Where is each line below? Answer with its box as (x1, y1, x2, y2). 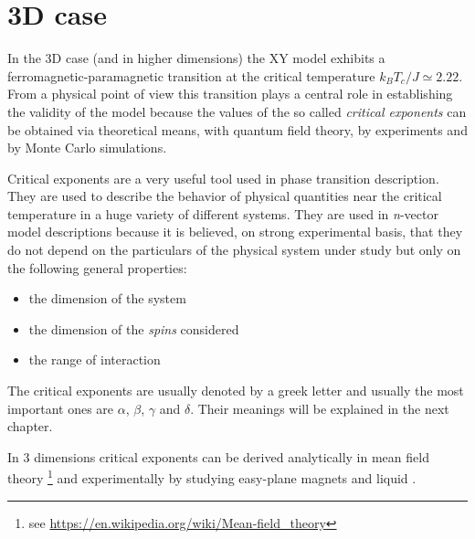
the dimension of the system (28, 289, 186, 308)
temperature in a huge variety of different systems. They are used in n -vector (7, 204, 438, 223)
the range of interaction (28, 350, 161, 369)
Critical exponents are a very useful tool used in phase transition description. (7, 168, 439, 187)
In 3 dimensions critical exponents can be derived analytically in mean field (7, 447, 429, 466)
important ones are (7, 398, 114, 417)
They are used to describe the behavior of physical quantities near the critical (7, 186, 442, 206)
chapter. (7, 417, 53, 436)
